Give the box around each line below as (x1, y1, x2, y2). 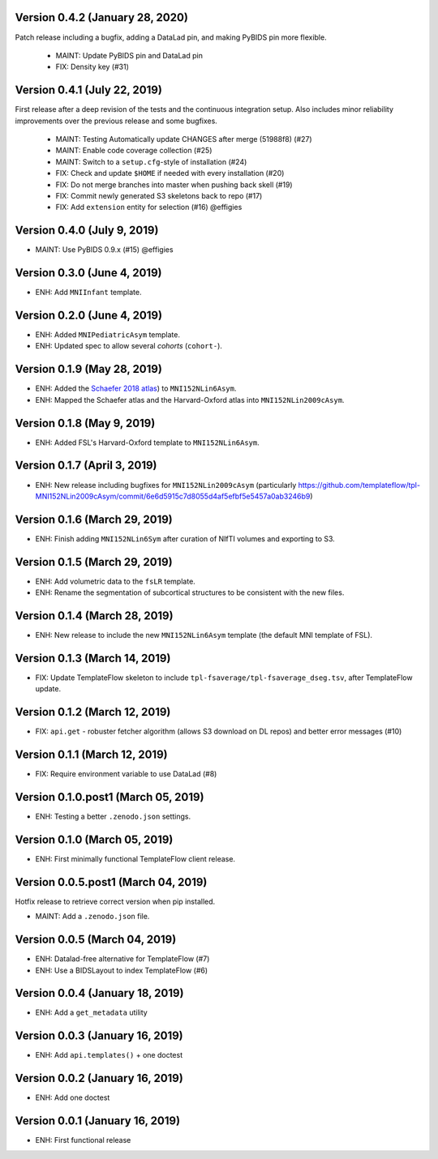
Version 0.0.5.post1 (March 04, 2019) (15, 875, 208, 889)
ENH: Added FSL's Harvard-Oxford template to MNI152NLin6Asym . (35, 438, 260, 447)
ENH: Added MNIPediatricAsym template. (35, 330, 180, 340)
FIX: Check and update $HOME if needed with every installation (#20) (55, 169, 285, 178)
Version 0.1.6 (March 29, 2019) (15, 512, 174, 526)
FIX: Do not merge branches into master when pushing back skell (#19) (55, 179, 293, 190)
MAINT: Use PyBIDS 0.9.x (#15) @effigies (35, 245, 174, 254)
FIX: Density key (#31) (55, 62, 130, 72)
